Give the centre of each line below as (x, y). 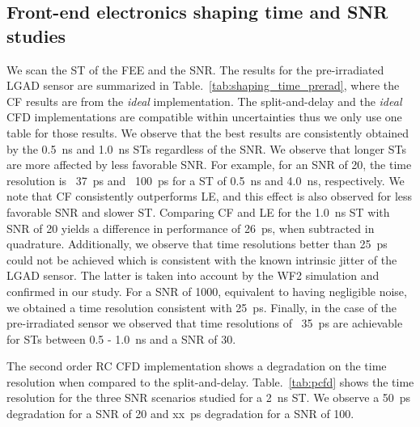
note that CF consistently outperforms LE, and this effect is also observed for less (210, 196)
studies (36, 35)
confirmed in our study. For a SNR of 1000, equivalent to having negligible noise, (207, 291)
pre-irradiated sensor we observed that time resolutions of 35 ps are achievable (205, 323)
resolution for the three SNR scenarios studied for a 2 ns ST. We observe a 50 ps (209, 397)
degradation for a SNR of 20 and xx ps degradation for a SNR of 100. (180, 414)
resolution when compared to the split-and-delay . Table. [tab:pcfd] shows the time (210, 381)
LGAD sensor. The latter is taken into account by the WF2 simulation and (193, 275)
